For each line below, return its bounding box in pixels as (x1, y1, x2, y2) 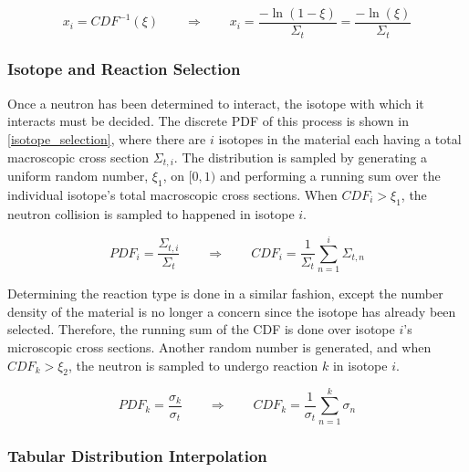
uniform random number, (7, 165, 149, 184)
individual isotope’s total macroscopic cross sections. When (7, 184, 338, 204)
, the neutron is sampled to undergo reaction (68, 355, 318, 374)
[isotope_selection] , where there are (7, 129, 206, 148)
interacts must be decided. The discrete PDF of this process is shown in (7, 111, 409, 131)
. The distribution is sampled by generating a (173, 147, 428, 166)
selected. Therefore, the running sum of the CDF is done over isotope (7, 320, 395, 339)
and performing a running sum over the (219, 165, 441, 184)
